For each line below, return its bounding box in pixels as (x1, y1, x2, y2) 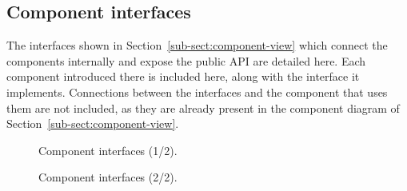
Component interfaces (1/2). (38, 141, 178, 158)
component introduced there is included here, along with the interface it (6, 68, 360, 85)
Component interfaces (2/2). (38, 169, 178, 185)
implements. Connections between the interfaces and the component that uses (6, 83, 388, 100)
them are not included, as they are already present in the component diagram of (6, 99, 400, 116)
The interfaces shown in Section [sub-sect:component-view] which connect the (6, 37, 388, 54)
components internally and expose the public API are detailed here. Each (6, 52, 366, 69)
